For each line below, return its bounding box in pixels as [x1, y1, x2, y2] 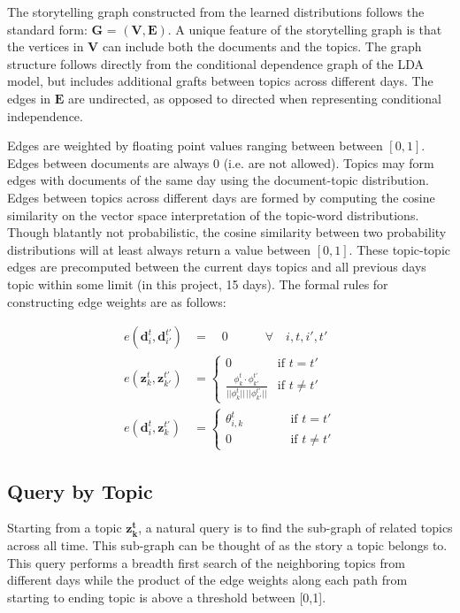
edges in [7, 88, 51, 107]
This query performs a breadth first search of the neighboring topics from [7, 553, 405, 571]
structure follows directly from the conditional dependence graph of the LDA [7, 54, 424, 73]
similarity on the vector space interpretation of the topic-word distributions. [7, 205, 419, 224]
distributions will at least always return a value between [7, 240, 311, 258]
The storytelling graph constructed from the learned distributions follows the [7, 3, 425, 20]
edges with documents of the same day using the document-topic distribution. [7, 171, 429, 189]
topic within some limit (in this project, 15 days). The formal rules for [7, 274, 388, 293]
